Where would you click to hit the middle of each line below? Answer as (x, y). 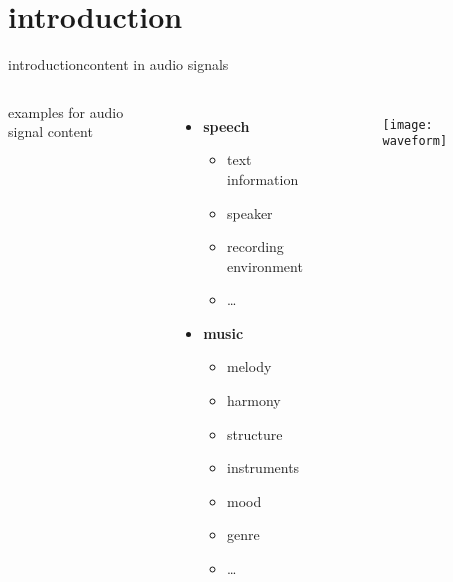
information (262, 178)
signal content (50, 131)
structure (254, 433)
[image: (407, 124)
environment (264, 265)
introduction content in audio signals (118, 64)
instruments (263, 467)
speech (226, 125)
